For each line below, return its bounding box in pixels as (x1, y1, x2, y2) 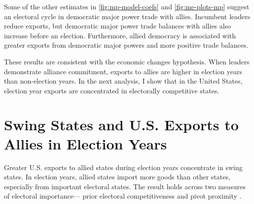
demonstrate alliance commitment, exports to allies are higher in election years (4, 66, 243, 76)
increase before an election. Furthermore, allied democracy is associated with (4, 30, 236, 40)
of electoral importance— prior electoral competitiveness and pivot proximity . (4, 191, 242, 201)
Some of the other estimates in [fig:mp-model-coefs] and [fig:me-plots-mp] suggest (4, 1, 250, 11)
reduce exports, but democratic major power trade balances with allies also (4, 21, 231, 31)
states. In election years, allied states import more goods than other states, (4, 172, 230, 182)
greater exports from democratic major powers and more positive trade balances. (4, 40, 249, 50)
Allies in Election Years (4, 133, 167, 153)
